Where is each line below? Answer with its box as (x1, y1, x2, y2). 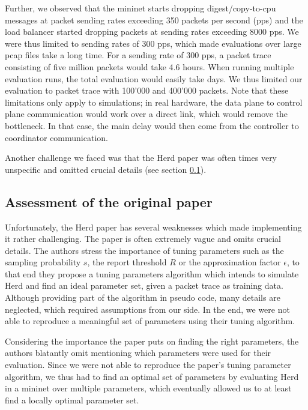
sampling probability (5, 256, 81, 268)
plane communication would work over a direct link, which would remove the (5, 107, 288, 120)
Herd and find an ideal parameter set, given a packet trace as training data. (5, 279, 283, 292)
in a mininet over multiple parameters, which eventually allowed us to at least (5, 382, 292, 394)
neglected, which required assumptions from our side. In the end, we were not (5, 303, 290, 315)
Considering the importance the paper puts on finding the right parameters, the (5, 334, 299, 347)
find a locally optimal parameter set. (5, 393, 139, 406)
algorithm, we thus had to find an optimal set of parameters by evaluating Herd (5, 370, 299, 382)
